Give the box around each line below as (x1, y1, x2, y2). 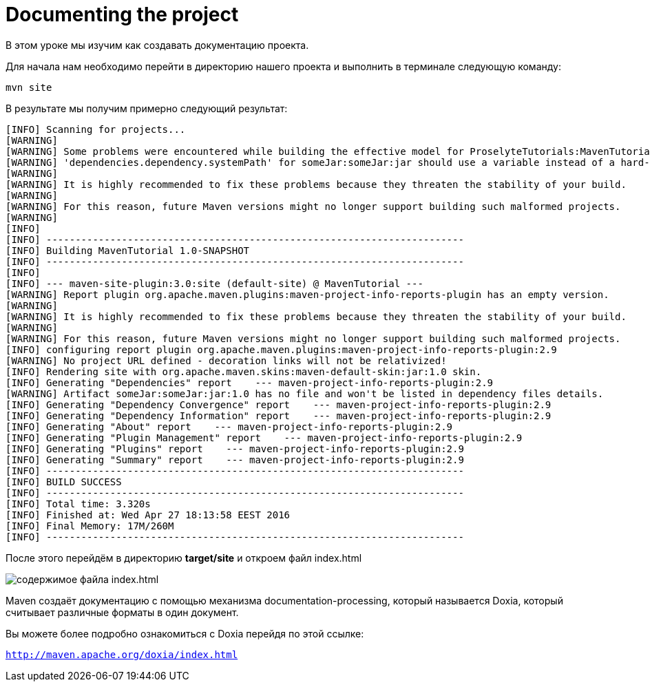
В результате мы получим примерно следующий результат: (6, 102, 288, 114)
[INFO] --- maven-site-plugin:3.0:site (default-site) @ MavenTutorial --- (6, 277, 423, 289)
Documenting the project (6, 3, 239, 26)
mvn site (6, 81, 52, 93)
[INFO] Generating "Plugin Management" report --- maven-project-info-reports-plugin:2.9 (6, 432, 523, 443)
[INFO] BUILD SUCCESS (6, 476, 122, 487)
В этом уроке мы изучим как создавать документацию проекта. (6, 39, 309, 51)
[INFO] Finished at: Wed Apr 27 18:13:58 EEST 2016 (6, 509, 291, 520)
